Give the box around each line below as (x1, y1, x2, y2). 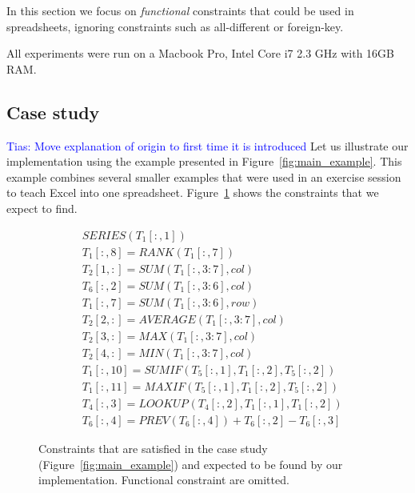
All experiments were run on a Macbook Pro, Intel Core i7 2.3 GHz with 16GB (6, 45, 395, 62)
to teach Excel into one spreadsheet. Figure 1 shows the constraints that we (6, 184, 379, 201)
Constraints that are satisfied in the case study (38, 439, 268, 456)
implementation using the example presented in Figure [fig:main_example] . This (6, 153, 402, 170)
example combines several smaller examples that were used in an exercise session (6, 168, 401, 185)
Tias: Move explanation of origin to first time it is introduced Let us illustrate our (6, 137, 409, 154)
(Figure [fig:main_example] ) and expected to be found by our (38, 455, 343, 472)
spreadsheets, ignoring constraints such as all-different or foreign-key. (6, 18, 344, 34)
